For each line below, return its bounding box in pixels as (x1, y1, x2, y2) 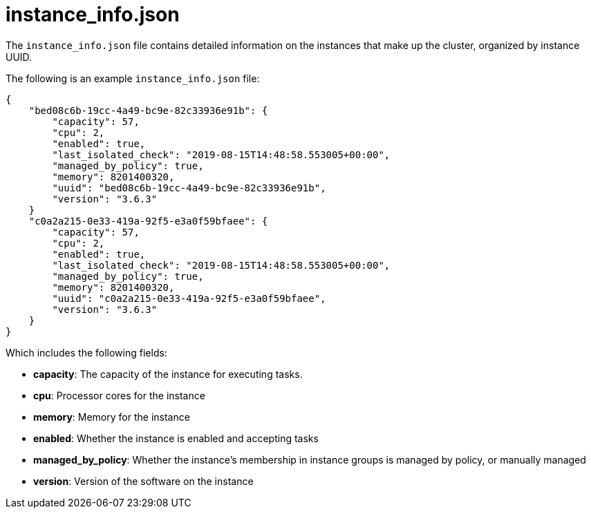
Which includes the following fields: (6, 346, 167, 359)
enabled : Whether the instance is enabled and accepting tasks (33, 432, 319, 444)
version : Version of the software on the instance (33, 475, 254, 487)
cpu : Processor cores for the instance (33, 389, 205, 401)
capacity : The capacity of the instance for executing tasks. (33, 368, 303, 380)
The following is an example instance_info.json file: (6, 72, 260, 84)
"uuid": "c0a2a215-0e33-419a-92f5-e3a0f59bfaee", (52, 292, 326, 304)
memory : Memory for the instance (33, 410, 190, 423)
